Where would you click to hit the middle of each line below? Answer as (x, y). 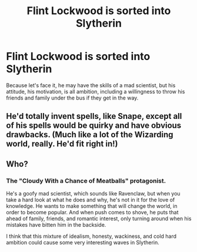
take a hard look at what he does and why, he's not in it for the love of (91, 200)
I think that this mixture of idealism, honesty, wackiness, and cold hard (91, 236)
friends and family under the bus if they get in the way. (72, 98)
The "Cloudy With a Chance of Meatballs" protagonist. (86, 181)
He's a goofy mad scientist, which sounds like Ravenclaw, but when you (93, 194)
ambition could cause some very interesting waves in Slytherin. (83, 243)
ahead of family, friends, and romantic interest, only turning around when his (99, 218)
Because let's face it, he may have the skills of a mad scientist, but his (91, 85)
